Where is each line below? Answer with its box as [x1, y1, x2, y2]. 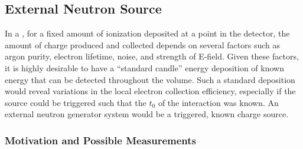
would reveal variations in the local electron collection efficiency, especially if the [5, 85, 296, 97]
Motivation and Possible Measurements [5, 133, 197, 147]
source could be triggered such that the [5, 96, 146, 108]
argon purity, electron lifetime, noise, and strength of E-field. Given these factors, [5, 50, 299, 62]
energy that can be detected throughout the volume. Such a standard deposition [5, 73, 295, 85]
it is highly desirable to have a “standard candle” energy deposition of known [5, 61, 284, 74]
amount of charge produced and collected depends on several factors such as [5, 38, 281, 51]
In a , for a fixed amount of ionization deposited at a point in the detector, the [5, 27, 290, 39]
